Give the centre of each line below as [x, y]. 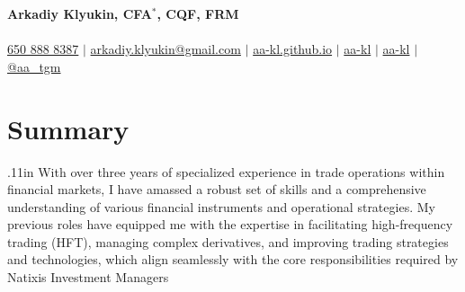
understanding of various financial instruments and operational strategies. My [221, 206]
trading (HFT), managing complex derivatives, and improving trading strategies [228, 241]
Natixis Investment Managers [88, 277]
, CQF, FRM [198, 13]
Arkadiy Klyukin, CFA [80, 13]
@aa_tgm [34, 66]
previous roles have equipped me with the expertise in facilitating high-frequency [230, 224]
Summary [68, 128]
